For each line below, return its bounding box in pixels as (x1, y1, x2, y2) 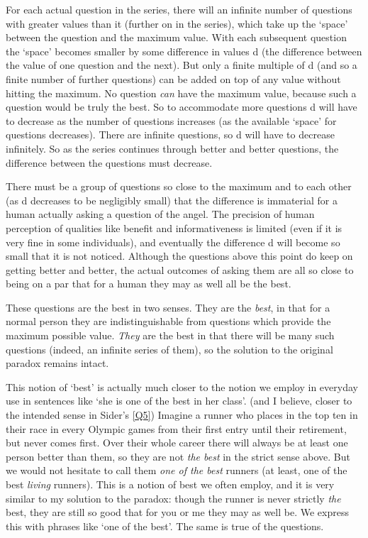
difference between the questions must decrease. (6, 155, 213, 170)
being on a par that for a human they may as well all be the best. (6, 276, 291, 291)
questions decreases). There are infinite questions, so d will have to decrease (6, 127, 335, 142)
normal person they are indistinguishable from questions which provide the (6, 314, 331, 329)
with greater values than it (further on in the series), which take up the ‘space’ (6, 16, 348, 31)
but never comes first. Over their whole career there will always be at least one (6, 435, 348, 450)
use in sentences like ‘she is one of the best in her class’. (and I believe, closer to (6, 393, 352, 408)
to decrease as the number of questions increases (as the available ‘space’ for (6, 113, 337, 128)
